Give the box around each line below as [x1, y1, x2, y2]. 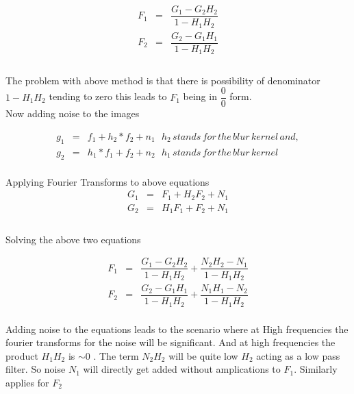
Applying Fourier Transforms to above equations [5, 174, 210, 188]
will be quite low [168, 348, 238, 362]
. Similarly [294, 362, 338, 376]
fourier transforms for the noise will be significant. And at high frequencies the [5, 335, 336, 349]
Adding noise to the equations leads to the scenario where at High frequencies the [5, 321, 349, 336]
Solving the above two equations [5, 232, 141, 246]
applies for [5, 375, 49, 389]
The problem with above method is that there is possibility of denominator [5, 73, 320, 87]
